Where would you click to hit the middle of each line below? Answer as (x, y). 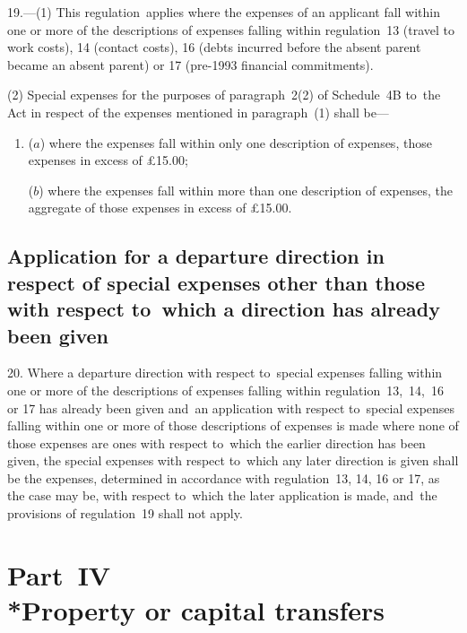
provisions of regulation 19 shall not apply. (125, 513)
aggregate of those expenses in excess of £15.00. (160, 208)
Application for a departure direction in (196, 256)
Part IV (59, 574)
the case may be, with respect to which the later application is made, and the (222, 495)
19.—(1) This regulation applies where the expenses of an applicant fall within (224, 12)
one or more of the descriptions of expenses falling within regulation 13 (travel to (231, 29)
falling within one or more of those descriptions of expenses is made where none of (233, 425)
